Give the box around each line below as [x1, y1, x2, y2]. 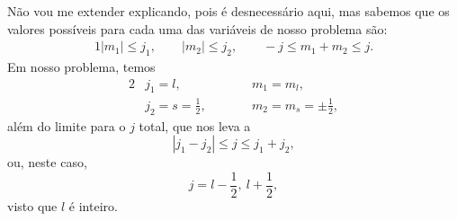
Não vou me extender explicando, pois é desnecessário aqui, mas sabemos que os [7, 2, 450, 20]
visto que [7, 197, 58, 216]
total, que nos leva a [139, 116, 251, 135]
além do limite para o [7, 116, 126, 135]
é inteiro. [68, 197, 118, 216]
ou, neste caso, [7, 153, 87, 172]
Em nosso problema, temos [7, 57, 156, 76]
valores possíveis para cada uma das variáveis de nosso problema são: [7, 19, 388, 38]
